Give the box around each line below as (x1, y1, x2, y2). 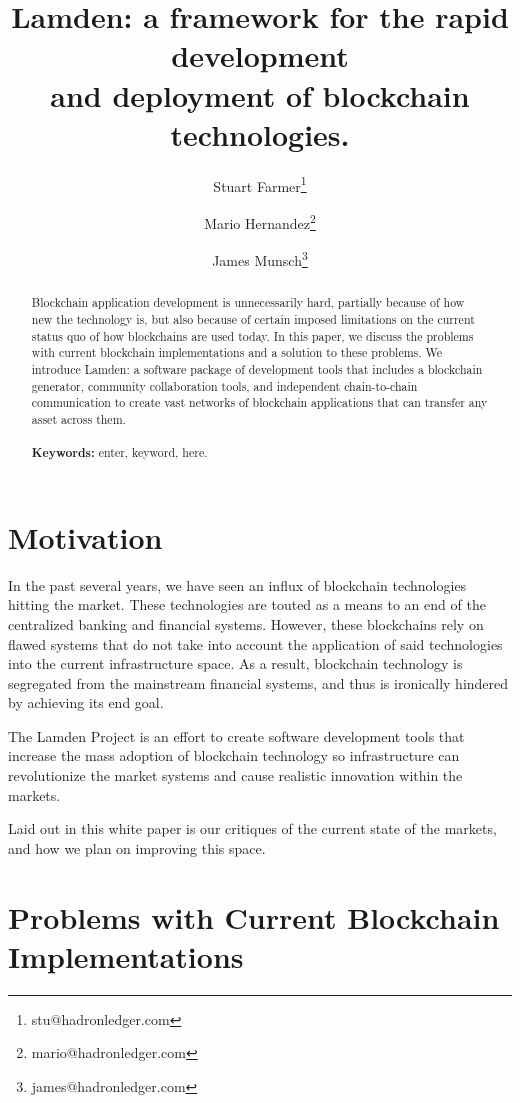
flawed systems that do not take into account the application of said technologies (8, 633, 503, 654)
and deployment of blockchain (50, 74, 470, 115)
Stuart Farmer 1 (213, 172, 307, 196)
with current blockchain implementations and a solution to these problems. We (31, 344, 443, 361)
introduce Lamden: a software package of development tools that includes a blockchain (31, 360, 483, 377)
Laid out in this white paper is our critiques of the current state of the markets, (8, 818, 497, 839)
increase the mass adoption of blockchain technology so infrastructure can (8, 745, 460, 766)
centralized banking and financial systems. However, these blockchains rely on (8, 613, 484, 634)
